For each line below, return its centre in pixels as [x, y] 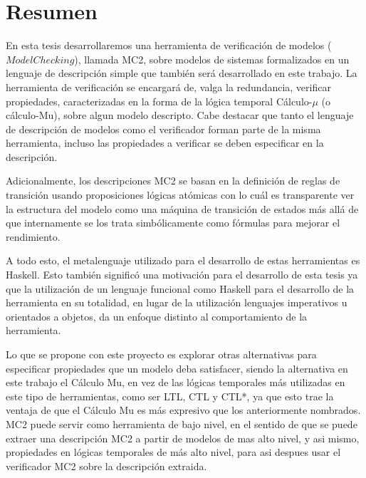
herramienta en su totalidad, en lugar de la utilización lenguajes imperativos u [177, 302]
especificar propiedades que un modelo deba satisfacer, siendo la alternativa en [177, 368]
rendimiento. [33, 236]
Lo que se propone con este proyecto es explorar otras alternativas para [161, 354]
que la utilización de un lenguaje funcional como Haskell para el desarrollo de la [180, 288]
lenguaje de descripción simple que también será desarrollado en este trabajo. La [182, 73]
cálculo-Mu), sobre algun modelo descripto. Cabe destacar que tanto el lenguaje [180, 115]
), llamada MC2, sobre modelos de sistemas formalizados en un [212, 59]
